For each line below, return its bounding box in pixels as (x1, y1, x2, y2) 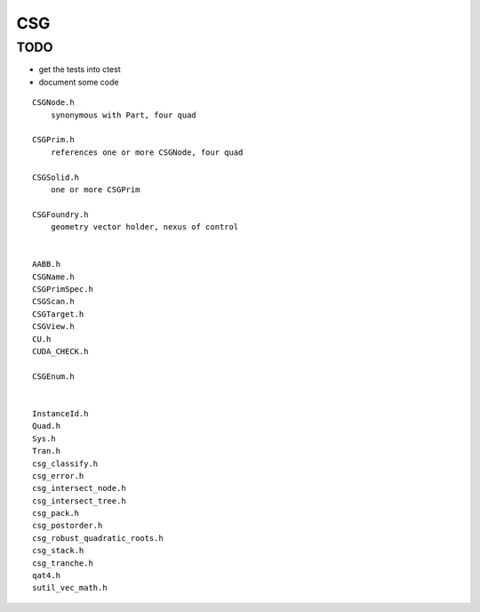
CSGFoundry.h (32, 209, 89, 220)
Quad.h (32, 421, 61, 431)
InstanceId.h (32, 408, 89, 418)
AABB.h (32, 259, 61, 270)
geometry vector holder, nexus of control (50, 222, 239, 232)
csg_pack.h (32, 508, 80, 519)
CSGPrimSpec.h (32, 285, 93, 294)
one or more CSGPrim (50, 184, 140, 195)
